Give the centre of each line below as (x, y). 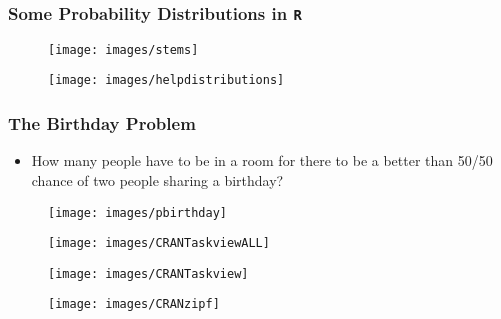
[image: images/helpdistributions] (166, 80)
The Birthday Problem (102, 123)
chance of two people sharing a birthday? (157, 179)
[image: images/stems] (123, 49)
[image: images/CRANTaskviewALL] (159, 243)
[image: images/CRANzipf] (134, 304)
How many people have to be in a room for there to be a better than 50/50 (262, 160)
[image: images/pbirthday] (137, 212)
